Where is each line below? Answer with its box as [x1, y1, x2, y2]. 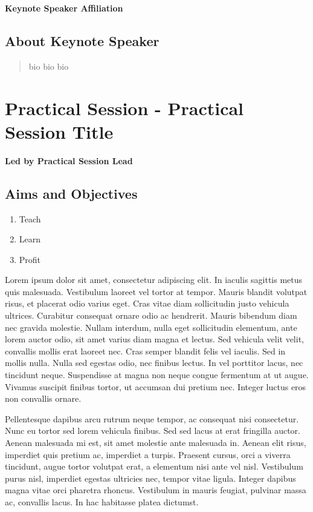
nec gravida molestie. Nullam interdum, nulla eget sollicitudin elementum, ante [5, 321, 297, 333]
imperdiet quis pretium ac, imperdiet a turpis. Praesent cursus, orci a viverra [5, 448, 291, 460]
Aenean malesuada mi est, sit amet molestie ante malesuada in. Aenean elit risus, [5, 436, 306, 448]
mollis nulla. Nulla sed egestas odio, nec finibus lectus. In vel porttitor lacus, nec [5, 356, 303, 369]
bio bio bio [28, 59, 69, 72]
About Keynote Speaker [5, 31, 160, 50]
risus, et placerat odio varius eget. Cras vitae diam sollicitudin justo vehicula [5, 297, 289, 310]
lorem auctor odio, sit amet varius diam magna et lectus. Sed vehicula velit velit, [5, 333, 304, 345]
